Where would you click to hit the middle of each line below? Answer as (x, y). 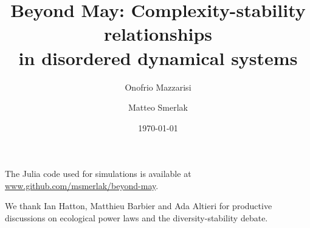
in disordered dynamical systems (158, 57)
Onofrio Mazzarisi (158, 87)
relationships (158, 34)
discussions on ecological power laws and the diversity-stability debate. (136, 218)
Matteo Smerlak (158, 107)
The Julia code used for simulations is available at (98, 174)
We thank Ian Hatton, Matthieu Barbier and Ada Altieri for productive (139, 206)
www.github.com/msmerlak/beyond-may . (82, 185)
